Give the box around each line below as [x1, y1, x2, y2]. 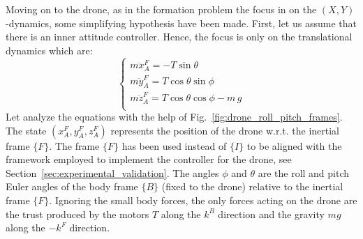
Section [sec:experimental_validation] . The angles [6, 165, 219, 180]
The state [6, 123, 47, 137]
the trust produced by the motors [6, 206, 149, 221]
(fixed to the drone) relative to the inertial [161, 179, 343, 194]
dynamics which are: [6, 43, 93, 57]
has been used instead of [121, 138, 227, 153]
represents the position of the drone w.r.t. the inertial [110, 123, 339, 137]
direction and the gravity [218, 206, 325, 221]
